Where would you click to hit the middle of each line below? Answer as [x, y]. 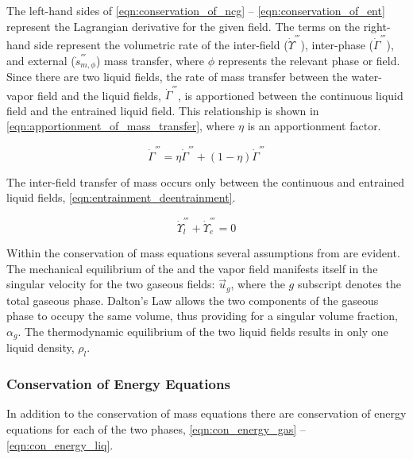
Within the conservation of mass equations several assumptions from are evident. [203, 253]
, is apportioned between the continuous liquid [291, 95]
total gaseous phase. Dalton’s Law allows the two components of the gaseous [193, 300]
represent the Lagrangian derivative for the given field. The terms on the [183, 26]
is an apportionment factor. [314, 126]
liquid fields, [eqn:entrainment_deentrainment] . [121, 197]
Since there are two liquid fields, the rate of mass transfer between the [177, 76]
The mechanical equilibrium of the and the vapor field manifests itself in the [192, 268]
